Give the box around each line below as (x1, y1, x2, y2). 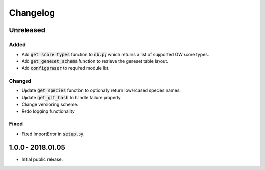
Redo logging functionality (21, 108, 75, 114)
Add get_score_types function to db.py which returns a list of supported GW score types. (21, 52, 209, 57)
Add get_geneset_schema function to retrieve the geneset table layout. (21, 58, 169, 64)
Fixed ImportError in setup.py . (21, 131, 85, 137)
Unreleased (9, 26, 46, 34)
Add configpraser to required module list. (21, 65, 110, 71)
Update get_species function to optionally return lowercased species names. (21, 87, 181, 93)
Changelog (9, 7, 55, 18)
